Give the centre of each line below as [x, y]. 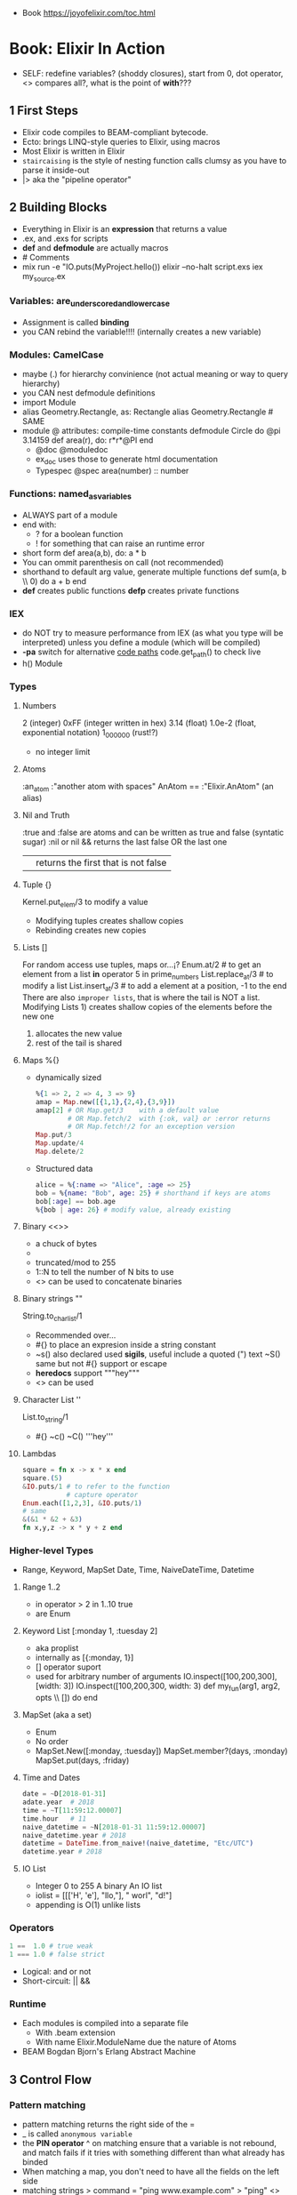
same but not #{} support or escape [101, 1364]
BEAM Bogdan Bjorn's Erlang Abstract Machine [109, 2052]
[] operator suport [68, 1667]
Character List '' [52, 1400]
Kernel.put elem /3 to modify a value [85, 903]
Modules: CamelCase [56, 355]
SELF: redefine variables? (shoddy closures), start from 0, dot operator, [153, 73]
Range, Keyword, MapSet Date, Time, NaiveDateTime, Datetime [138, 1570]
